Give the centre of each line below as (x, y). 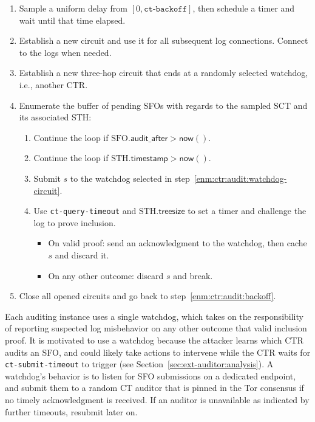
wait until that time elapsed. (72, 20)
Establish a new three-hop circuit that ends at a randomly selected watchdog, (164, 73)
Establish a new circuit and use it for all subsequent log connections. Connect (164, 40)
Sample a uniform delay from (73, 8)
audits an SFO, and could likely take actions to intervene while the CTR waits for (158, 352)
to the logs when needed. (65, 52)
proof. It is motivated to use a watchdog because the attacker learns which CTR (154, 340)
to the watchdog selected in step (130, 178)
